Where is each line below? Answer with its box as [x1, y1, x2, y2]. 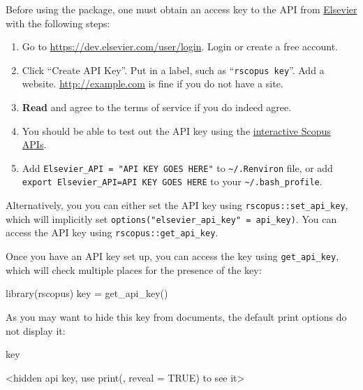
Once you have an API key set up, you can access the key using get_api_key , [6, 249, 339, 263]
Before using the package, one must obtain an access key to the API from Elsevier [6, 2, 357, 16]
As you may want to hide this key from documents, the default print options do [6, 309, 347, 324]
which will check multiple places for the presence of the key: [6, 262, 262, 277]
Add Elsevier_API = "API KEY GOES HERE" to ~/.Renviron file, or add [22, 160, 333, 175]
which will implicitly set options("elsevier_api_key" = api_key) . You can [6, 211, 337, 226]
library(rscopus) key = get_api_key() [6, 286, 168, 301]
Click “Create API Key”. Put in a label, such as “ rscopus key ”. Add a [22, 62, 325, 77]
